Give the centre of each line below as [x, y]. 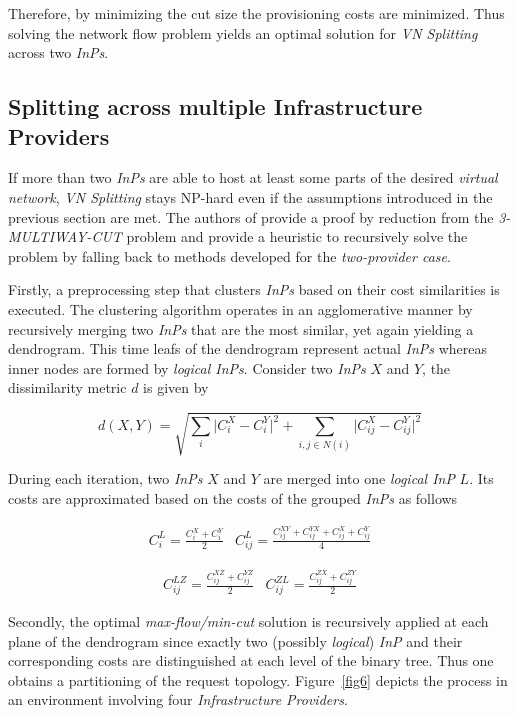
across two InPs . [58, 52]
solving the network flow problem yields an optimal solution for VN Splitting [243, 32]
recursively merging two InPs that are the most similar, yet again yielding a [241, 328]
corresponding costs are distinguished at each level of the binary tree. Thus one [251, 660]
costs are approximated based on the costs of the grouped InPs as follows [233, 498]
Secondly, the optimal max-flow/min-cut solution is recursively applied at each [248, 620]
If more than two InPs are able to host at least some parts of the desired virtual [253, 177]
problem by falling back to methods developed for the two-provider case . [229, 255]
